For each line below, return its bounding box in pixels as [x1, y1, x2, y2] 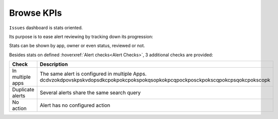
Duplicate [12, 86, 35, 93]
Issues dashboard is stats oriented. [9, 25, 83, 31]
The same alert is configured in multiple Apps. [39, 71, 147, 78]
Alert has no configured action [39, 102, 110, 109]
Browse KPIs [9, 7, 62, 18]
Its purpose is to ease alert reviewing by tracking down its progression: [9, 34, 153, 40]
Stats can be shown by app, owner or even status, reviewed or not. [9, 42, 145, 49]
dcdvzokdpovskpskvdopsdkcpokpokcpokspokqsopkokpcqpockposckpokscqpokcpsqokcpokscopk [39, 77, 271, 83]
